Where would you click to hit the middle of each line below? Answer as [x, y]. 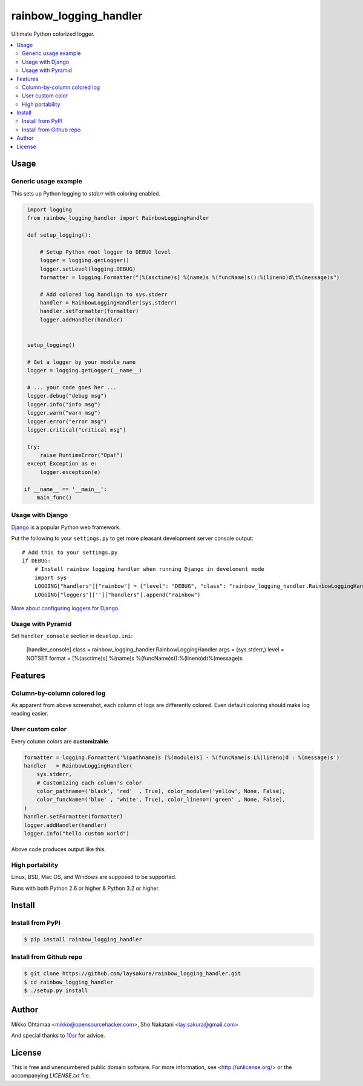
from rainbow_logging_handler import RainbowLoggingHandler [118, 218]
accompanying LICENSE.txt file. [51, 1076]
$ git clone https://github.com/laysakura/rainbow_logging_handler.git [132, 974]
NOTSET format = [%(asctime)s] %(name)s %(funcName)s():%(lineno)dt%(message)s [135, 658]
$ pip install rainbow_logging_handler [83, 940]
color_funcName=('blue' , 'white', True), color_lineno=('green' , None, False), [161, 800]
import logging [50, 209]
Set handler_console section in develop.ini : [72, 636]
